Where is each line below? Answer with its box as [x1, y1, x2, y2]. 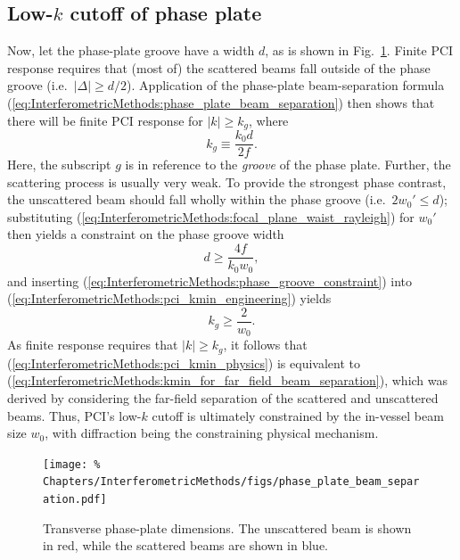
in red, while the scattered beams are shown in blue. [43, 536, 328, 555]
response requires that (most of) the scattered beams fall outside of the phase [7, 58, 431, 77]
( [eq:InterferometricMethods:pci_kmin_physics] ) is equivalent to [7, 353, 360, 372]
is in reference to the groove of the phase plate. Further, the [125, 155, 451, 174]
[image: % [43, 457, 101, 471]
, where [248, 111, 289, 129]
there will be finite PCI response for [7, 111, 203, 129]
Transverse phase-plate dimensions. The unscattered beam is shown [43, 518, 412, 537]
